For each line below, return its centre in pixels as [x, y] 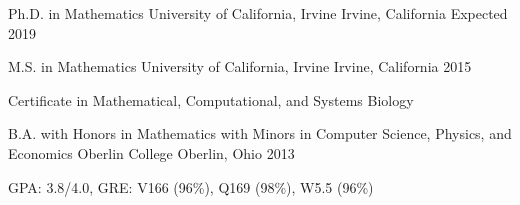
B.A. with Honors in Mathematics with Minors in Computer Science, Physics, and [260, 133]
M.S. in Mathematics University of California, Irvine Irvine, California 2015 [240, 66]
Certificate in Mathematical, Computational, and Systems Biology [211, 99]
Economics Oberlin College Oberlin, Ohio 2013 [151, 152]
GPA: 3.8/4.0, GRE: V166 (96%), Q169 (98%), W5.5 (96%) [191, 186]
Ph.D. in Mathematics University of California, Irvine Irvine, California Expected [258, 13]
